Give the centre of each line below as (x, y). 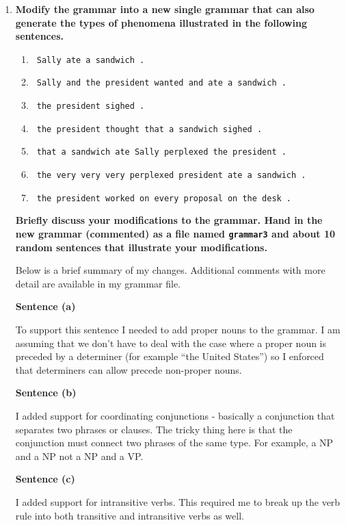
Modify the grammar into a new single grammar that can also (165, 9)
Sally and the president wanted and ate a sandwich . (161, 83)
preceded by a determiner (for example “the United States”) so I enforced (170, 356)
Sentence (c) (45, 479)
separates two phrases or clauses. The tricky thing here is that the (154, 429)
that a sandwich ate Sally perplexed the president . (161, 152)
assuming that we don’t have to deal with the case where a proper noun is (171, 343)
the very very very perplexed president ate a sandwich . (171, 176)
